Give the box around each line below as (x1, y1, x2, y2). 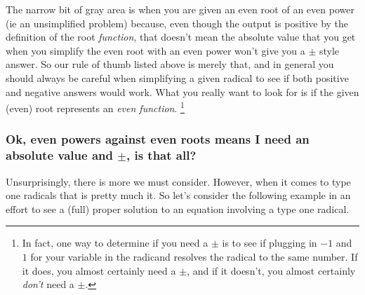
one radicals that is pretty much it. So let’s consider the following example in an (6, 188, 351, 203)
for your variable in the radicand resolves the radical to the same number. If (30, 249, 358, 263)
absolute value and (6, 146, 113, 164)
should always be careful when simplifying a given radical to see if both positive (6, 70, 349, 85)
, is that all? (126, 146, 197, 164)
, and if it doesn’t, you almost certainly (187, 263, 356, 277)
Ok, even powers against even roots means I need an (6, 130, 310, 148)
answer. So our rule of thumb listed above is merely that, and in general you (6, 57, 334, 71)
